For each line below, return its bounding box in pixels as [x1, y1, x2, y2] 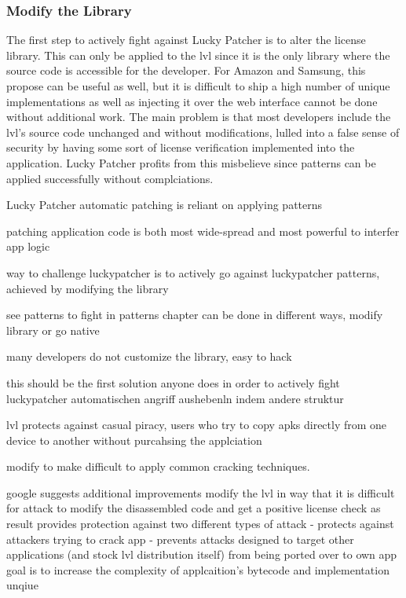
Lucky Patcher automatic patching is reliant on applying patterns [6, 196, 323, 213]
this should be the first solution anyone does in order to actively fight [6, 374, 340, 391]
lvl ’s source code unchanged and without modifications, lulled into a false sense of [6, 123, 400, 140]
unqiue [6, 577, 38, 593]
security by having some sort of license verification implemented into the [6, 139, 355, 156]
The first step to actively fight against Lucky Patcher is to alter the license [6, 31, 366, 48]
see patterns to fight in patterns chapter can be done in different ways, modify [6, 306, 383, 323]
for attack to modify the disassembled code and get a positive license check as [6, 500, 381, 516]
